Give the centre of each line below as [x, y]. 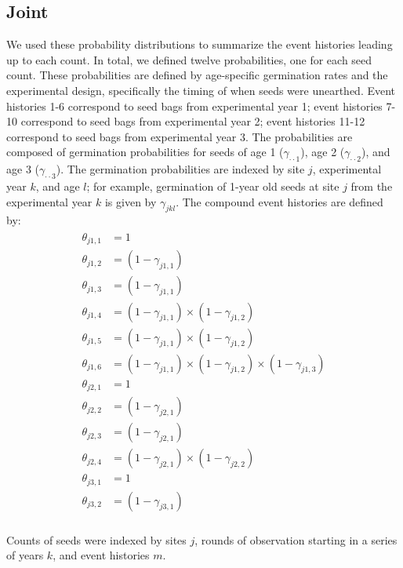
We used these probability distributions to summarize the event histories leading [200, 44]
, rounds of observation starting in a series [296, 539]
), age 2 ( [323, 152]
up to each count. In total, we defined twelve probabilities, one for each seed [189, 59]
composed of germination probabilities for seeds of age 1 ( [145, 152]
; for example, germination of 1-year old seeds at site [213, 186]
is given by [131, 201]
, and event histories [101, 555]
